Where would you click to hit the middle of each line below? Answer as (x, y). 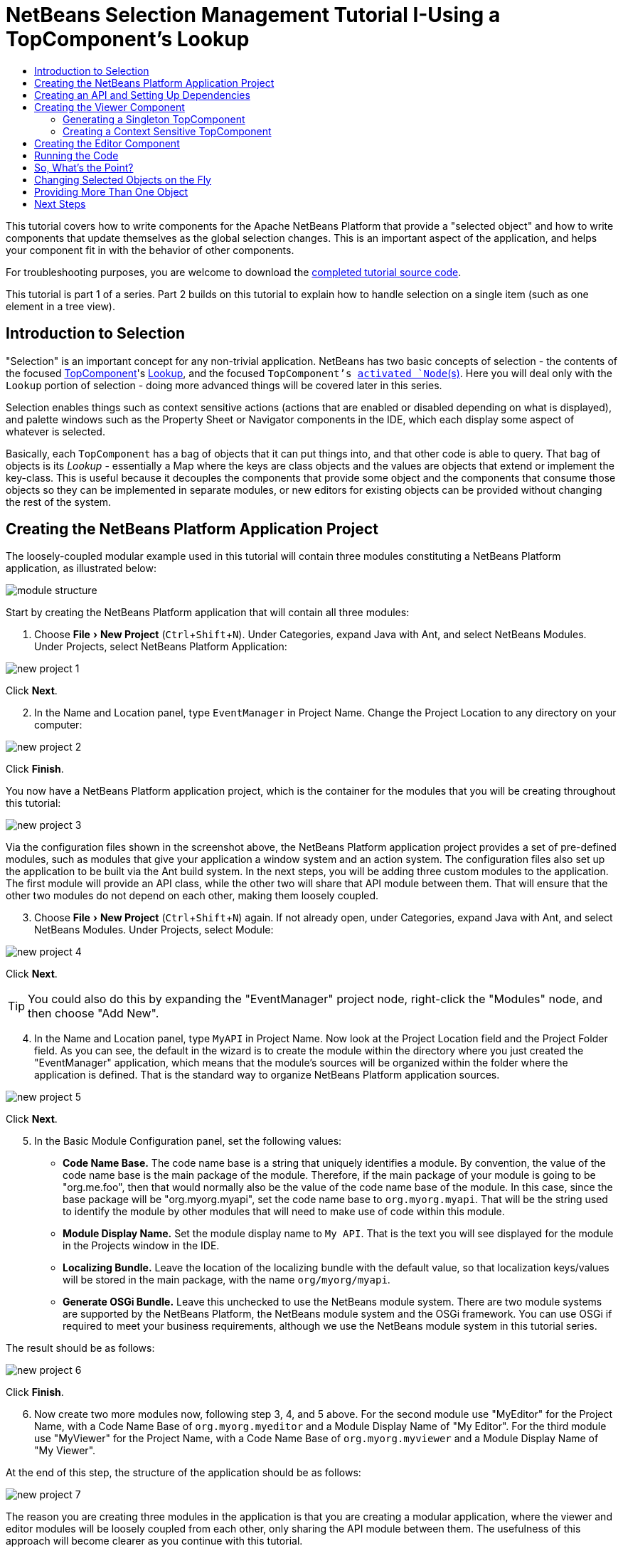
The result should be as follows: (80, 1348)
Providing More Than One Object (111, 191)
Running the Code (76, 155)
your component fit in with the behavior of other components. (150, 250)
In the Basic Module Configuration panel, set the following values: (188, 1141)
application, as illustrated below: (81, 568)
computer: (58, 725)
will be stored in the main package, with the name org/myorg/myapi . (227, 1280)
